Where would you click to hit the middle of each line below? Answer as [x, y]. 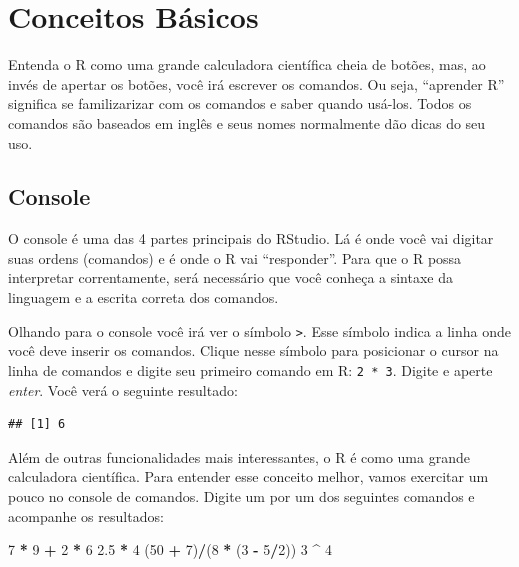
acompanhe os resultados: [86, 515]
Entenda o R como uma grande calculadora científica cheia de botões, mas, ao [247, 64]
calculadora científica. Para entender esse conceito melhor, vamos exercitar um [248, 476]
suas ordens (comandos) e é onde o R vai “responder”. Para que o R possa [235, 257]
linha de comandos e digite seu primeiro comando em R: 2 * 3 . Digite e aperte [250, 369]
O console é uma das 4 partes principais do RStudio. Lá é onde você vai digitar [251, 238]
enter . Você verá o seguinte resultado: [123, 389]
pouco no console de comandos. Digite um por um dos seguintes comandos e [241, 495]
